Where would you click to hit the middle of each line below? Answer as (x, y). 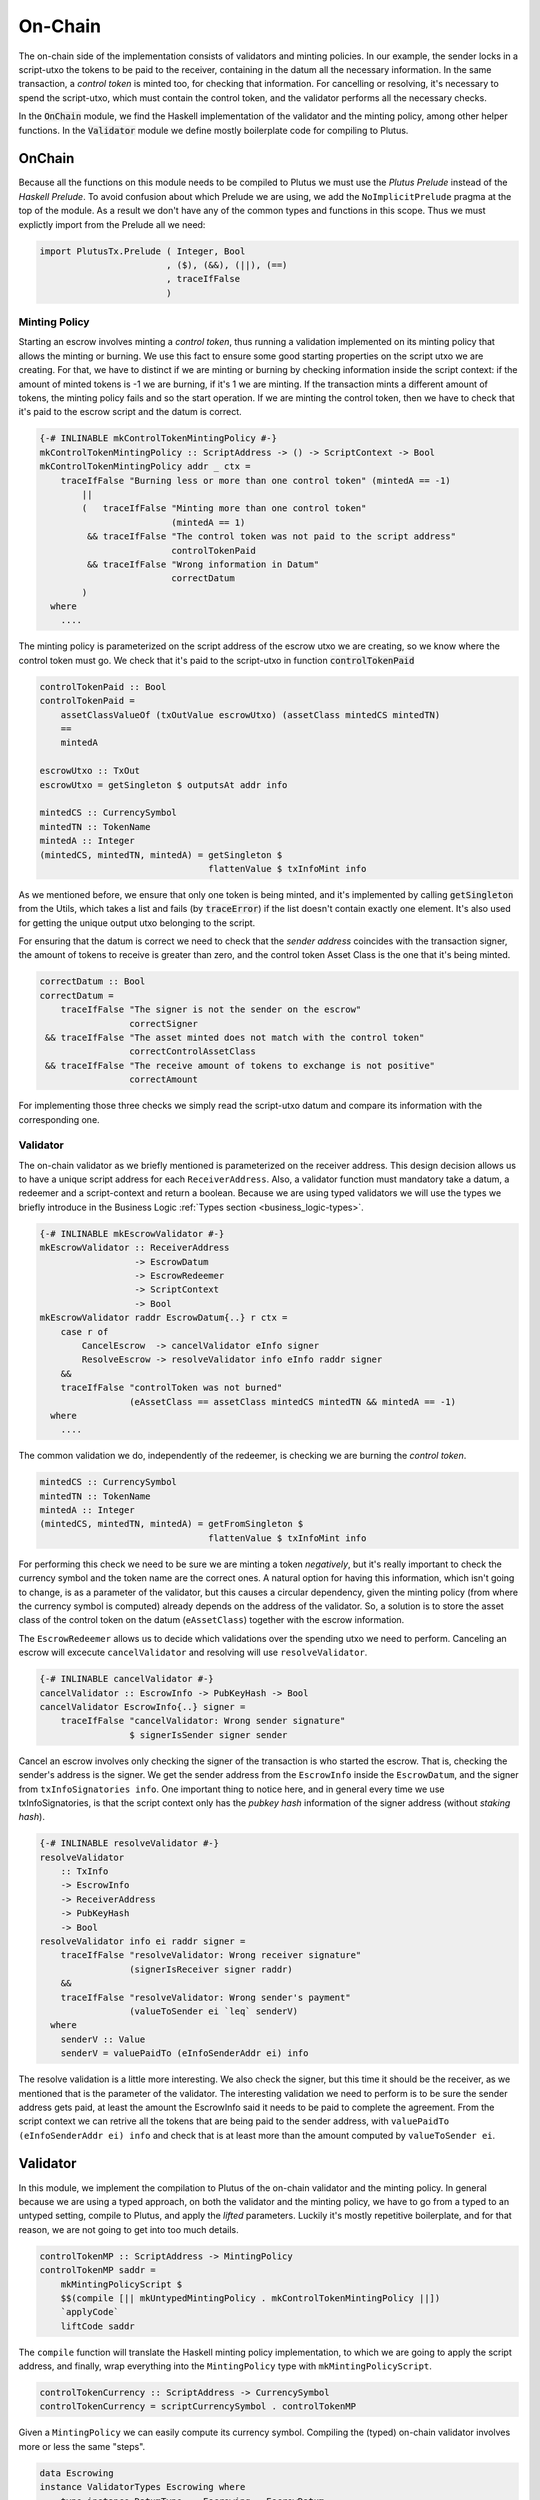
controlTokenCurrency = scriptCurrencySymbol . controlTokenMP (198, 2406)
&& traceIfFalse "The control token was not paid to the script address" (271, 536)
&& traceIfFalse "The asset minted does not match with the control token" (235, 1038)
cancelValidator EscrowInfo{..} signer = (142, 1706)
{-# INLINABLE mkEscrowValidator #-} (132, 1233)
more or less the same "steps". (82, 2446)
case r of (84, 1331)
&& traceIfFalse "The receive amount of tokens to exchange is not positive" (240, 1065)
